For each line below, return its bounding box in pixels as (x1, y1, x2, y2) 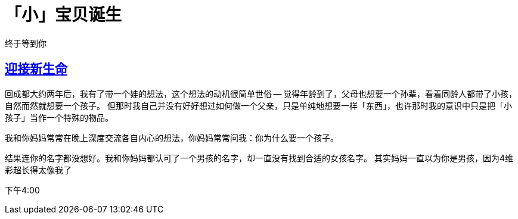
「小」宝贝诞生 (5, 5, 122, 25)
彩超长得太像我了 (5, 164, 72, 175)
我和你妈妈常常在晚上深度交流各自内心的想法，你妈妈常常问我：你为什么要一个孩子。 (5, 132, 339, 143)
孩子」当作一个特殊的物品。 (5, 112, 113, 123)
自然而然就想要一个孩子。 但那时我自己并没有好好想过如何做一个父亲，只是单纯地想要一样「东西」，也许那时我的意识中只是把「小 (5, 100, 512, 111)
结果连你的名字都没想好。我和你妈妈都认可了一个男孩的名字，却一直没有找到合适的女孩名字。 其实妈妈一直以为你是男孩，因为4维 (5, 152, 513, 163)
